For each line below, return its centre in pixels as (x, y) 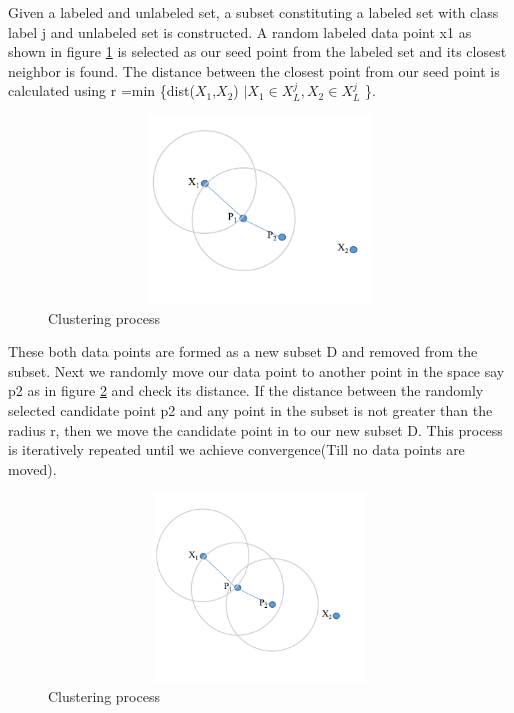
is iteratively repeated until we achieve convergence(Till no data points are (236, 449)
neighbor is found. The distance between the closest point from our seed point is (254, 70)
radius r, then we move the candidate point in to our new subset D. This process (255, 429)
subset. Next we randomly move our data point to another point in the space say (256, 370)
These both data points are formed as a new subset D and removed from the (243, 351)
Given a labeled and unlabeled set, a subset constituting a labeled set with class (253, 12)
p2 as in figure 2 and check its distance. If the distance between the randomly (246, 390)
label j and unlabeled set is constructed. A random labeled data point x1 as (240, 31)
